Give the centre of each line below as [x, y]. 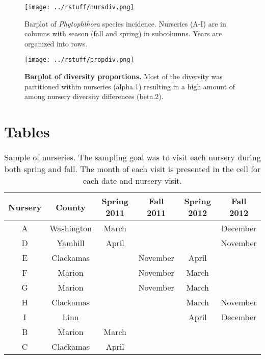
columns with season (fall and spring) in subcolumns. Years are [123, 33]
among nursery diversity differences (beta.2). [94, 96]
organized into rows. [56, 43]
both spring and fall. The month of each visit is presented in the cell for [132, 169]
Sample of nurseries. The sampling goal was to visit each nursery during [132, 157]
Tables [27, 131]
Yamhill [71, 243]
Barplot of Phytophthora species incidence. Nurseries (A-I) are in [125, 23]
